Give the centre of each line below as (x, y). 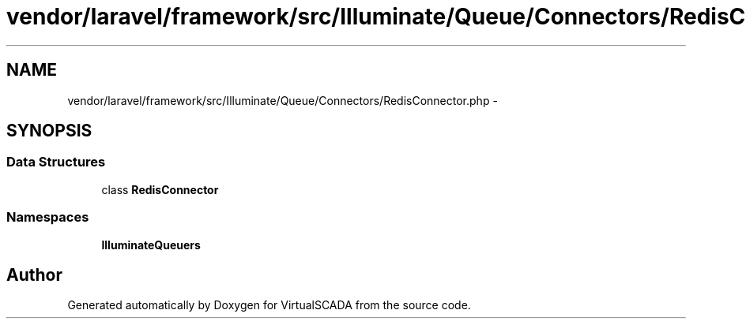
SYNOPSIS (49, 131)
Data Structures (56, 162)
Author (34, 275)
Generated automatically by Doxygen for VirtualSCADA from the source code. (269, 305)
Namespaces (48, 217)
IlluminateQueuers (151, 245)
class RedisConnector (160, 189)
